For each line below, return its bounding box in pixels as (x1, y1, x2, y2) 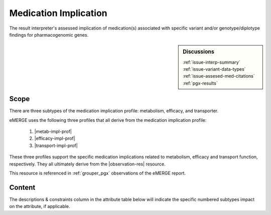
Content (9, 183, 36, 191)
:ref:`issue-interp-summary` (183, 59, 240, 65)
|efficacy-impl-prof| (34, 135, 75, 141)
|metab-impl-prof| (34, 128, 72, 135)
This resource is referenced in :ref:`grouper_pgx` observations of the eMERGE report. (9, 170, 186, 176)
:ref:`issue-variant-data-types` (183, 66, 246, 72)
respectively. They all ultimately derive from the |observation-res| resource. (9, 161, 166, 167)
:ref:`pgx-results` (183, 80, 218, 86)
